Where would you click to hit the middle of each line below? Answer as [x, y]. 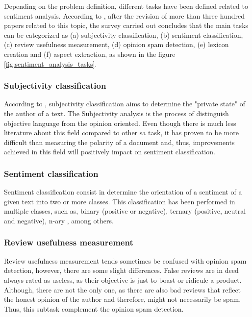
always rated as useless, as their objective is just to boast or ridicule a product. [123, 280]
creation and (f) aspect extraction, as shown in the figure [90, 54]
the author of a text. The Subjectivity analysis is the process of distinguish [116, 113]
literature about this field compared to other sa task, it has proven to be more [121, 133]
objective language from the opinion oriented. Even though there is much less [120, 123]
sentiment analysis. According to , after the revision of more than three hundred [124, 15]
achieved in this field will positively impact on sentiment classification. [110, 152]
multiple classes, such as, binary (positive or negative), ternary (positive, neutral [125, 211]
